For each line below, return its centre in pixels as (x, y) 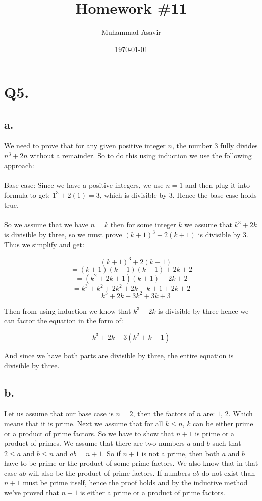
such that (227, 443)
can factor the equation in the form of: (64, 320)
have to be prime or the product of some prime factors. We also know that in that (131, 463)
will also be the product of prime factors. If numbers (109, 472)
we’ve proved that (32, 493)
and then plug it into (217, 185)
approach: (19, 165)
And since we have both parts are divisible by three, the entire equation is (119, 355)
